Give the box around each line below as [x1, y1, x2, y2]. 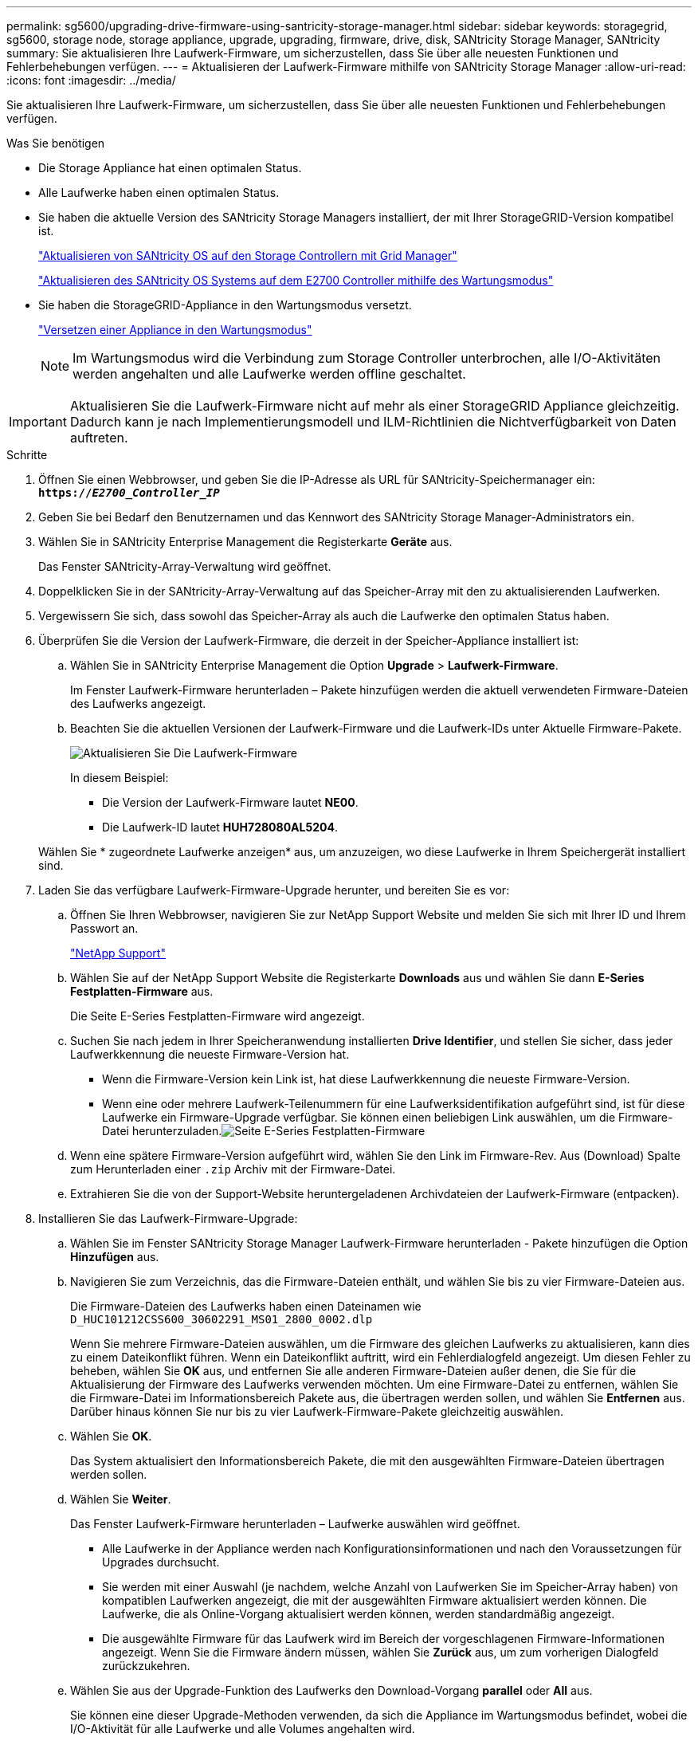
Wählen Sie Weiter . [70, 1492, 171, 1506]
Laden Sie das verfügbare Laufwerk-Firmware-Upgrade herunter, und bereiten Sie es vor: [38, 883, 510, 897]
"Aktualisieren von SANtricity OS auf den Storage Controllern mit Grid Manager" [38, 249, 457, 262]
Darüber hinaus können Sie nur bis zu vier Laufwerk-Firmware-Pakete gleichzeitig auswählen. [70, 1405, 564, 1418]
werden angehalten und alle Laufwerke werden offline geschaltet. [73, 366, 466, 382]
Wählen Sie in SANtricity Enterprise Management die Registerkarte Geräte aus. [38, 535, 453, 548]
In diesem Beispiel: [70, 771, 169, 784]
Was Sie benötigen [6, 136, 105, 150]
